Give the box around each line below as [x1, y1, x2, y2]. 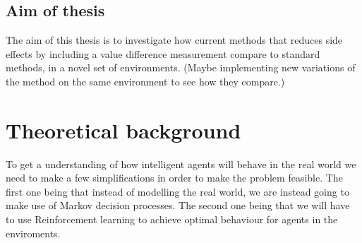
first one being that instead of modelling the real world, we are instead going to [6, 184, 349, 198]
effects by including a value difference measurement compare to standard [6, 46, 320, 61]
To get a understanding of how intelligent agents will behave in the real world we [6, 156, 356, 171]
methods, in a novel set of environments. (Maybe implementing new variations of [6, 60, 356, 75]
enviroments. [6, 225, 61, 240]
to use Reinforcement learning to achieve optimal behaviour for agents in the [6, 212, 338, 227]
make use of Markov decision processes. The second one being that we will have [6, 198, 350, 213]
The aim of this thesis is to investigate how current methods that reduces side [6, 32, 343, 47]
